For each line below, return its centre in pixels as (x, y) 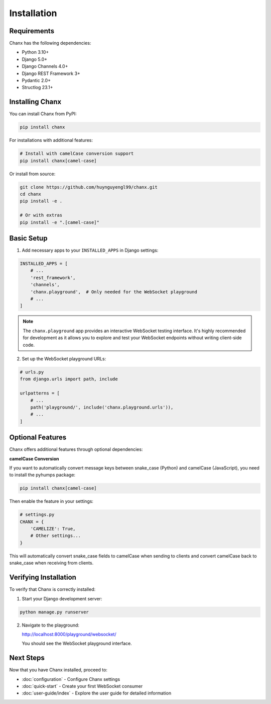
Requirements (32, 31)
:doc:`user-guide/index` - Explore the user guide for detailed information (97, 693)
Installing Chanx (35, 102)
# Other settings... (56, 536)
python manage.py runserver (54, 612)
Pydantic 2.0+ (36, 81)
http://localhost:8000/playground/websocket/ (69, 634)
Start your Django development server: (62, 598)
